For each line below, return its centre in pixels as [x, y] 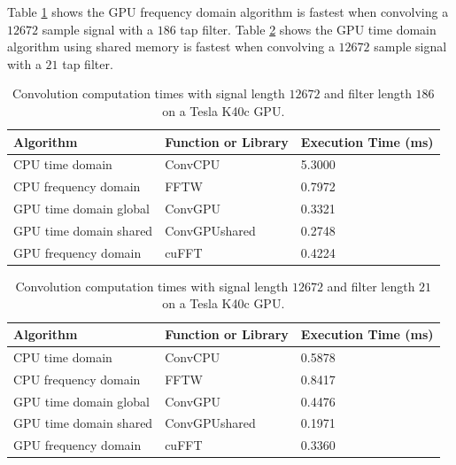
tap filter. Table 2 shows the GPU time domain [308, 29]
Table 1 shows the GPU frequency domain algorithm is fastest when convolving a [228, 12]
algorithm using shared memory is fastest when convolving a [171, 46]
